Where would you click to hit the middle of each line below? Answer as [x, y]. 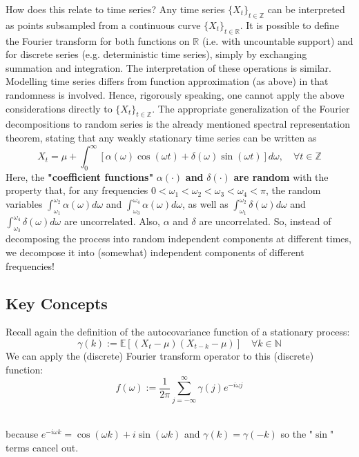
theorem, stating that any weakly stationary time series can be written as [161, 137]
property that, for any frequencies [77, 190]
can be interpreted [306, 9]
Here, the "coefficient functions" [80, 176]
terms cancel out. [42, 447]
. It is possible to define [290, 25]
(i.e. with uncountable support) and [278, 40]
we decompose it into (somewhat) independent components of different [155, 252]
